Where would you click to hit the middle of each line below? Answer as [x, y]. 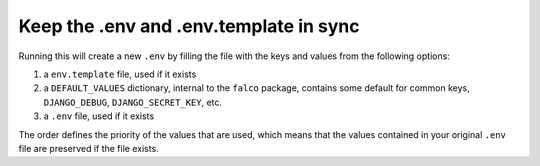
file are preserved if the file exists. [88, 148]
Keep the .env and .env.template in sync [189, 26]
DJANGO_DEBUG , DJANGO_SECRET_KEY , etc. [133, 102]
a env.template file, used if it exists [120, 74]
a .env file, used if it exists [99, 116]
